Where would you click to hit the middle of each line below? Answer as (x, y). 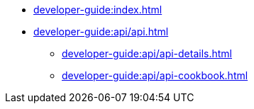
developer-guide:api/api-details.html (147, 53)
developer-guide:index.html (98, 10)
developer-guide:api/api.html (101, 31)
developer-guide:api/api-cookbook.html (155, 75)
